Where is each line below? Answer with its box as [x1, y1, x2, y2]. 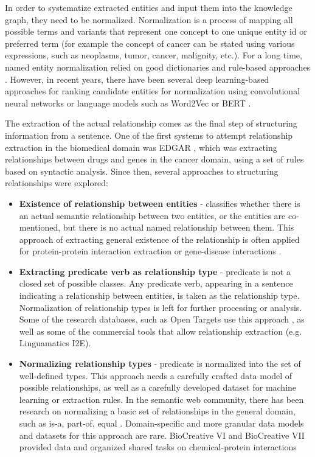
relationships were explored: [5, 176, 108, 189]
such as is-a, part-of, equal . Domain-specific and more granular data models [19, 417, 304, 429]
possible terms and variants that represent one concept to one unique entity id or [5, 25, 307, 38]
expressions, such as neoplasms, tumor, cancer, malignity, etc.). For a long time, [5, 49, 302, 61]
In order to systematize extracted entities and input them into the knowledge [5, 1, 292, 13]
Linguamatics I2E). [19, 337, 91, 349]
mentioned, [19, 221, 61, 234]
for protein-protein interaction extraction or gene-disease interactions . [19, 245, 282, 257]
